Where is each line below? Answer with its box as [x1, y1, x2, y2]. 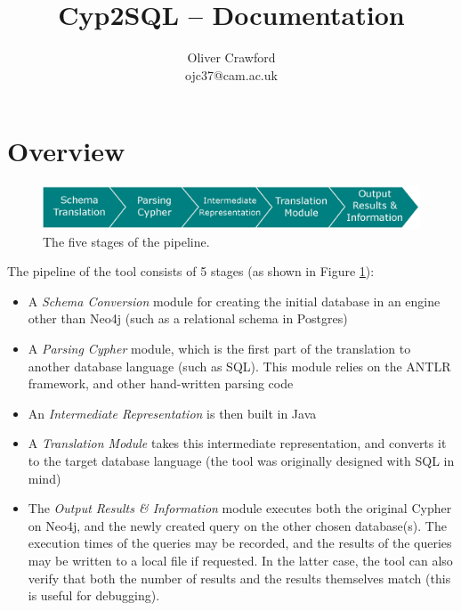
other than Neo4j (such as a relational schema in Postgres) [28, 309, 348, 328]
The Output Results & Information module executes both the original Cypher [28, 499, 452, 517]
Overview [7, 133, 125, 169]
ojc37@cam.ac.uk [185, 65, 278, 84]
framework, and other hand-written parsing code [28, 374, 294, 393]
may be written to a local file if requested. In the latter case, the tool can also [28, 551, 453, 570]
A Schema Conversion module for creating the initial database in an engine [28, 291, 441, 310]
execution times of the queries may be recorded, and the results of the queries [28, 534, 452, 552]
